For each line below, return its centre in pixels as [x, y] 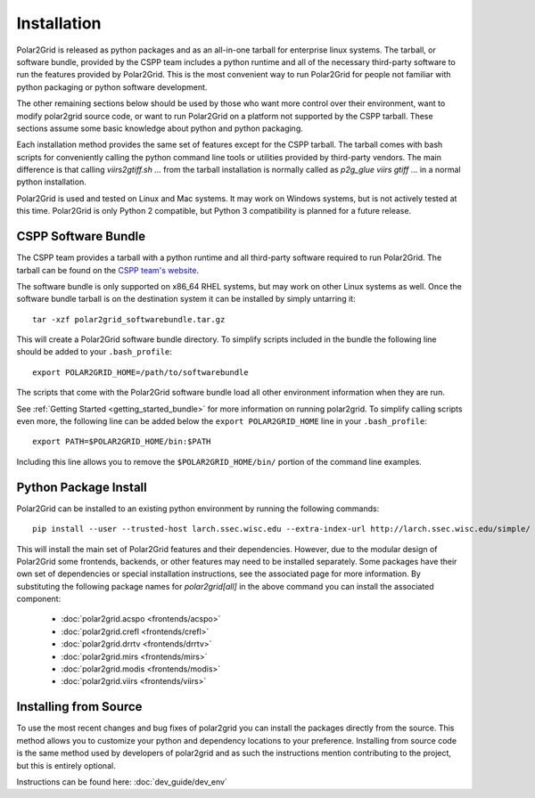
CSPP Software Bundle [81, 236]
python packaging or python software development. [112, 87]
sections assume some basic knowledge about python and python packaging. [160, 128]
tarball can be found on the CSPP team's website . [108, 270]
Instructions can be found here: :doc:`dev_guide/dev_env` [122, 782]
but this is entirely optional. [66, 765]
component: [39, 599]
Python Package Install [82, 487]
